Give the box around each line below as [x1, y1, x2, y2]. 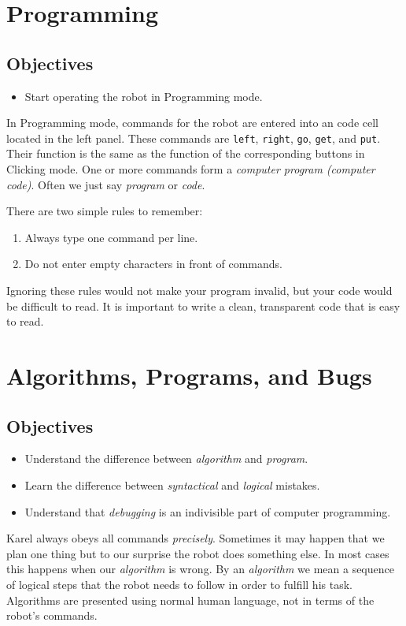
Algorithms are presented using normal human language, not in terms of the [6, 591, 375, 608]
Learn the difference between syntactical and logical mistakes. [24, 476, 320, 493]
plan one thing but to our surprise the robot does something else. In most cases [6, 545, 389, 561]
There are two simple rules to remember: [6, 203, 203, 219]
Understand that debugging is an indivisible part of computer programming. [24, 503, 391, 520]
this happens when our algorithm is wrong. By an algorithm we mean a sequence [6, 561, 394, 577]
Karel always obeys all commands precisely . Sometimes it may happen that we [6, 530, 385, 546]
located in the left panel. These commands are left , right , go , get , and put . [6, 129, 381, 146]
